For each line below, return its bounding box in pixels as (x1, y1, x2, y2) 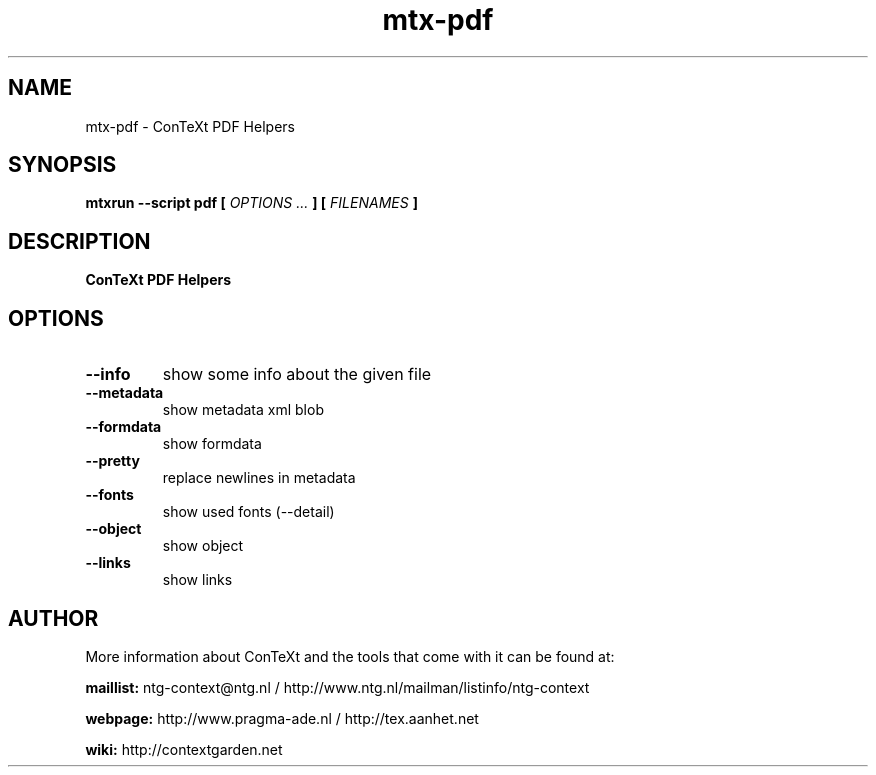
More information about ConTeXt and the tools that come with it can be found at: (85, 647, 615, 665)
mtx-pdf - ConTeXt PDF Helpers (85, 117, 295, 135)
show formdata (162, 435, 262, 453)
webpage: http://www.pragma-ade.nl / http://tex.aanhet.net (85, 709, 479, 727)
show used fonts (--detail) (162, 503, 335, 521)
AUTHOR (8, 605, 99, 631)
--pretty (85, 452, 140, 470)
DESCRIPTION (8, 228, 151, 254)
